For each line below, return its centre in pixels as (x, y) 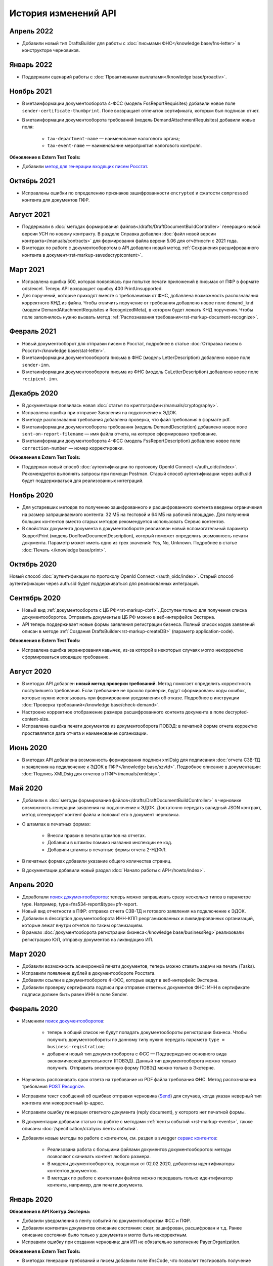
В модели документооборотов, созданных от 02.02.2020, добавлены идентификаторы (141, 1163)
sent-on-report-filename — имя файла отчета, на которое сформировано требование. (120, 433)
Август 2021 (30, 214)
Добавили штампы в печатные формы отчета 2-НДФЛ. (107, 849)
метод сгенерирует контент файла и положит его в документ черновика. (101, 815)
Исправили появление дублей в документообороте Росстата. (89, 973)
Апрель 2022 (31, 31)
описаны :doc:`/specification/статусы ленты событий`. (80, 1129)
